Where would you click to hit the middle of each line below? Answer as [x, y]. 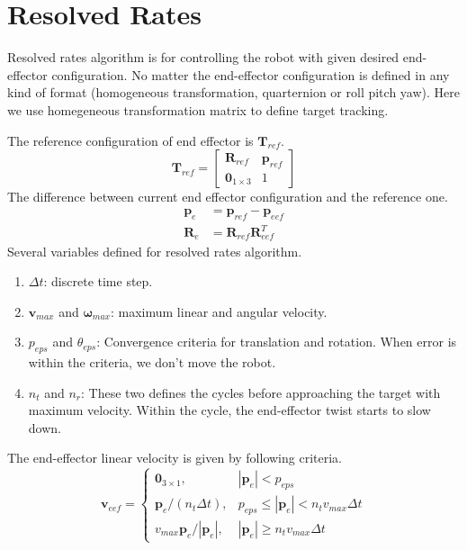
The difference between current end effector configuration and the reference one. [228, 197]
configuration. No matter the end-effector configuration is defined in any [251, 74]
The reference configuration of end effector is [130, 140]
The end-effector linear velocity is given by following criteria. [175, 458]
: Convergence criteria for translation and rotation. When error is [277, 342]
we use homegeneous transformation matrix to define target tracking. [198, 109]
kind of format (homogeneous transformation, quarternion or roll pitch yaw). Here [233, 92]
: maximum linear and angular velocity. [219, 311]
